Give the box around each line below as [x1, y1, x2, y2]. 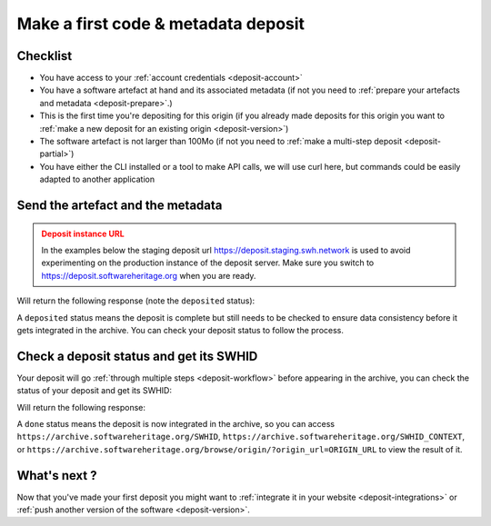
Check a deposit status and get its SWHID [16, 348, 258, 363]
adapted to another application [39, 174, 155, 185]
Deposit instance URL [41, 228, 125, 239]
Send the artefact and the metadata [16, 198, 223, 213]
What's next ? [16, 468, 97, 483]
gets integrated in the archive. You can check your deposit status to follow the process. [16, 324, 345, 335]
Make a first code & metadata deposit [16, 14, 305, 34]
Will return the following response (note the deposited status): [16, 295, 256, 306]
